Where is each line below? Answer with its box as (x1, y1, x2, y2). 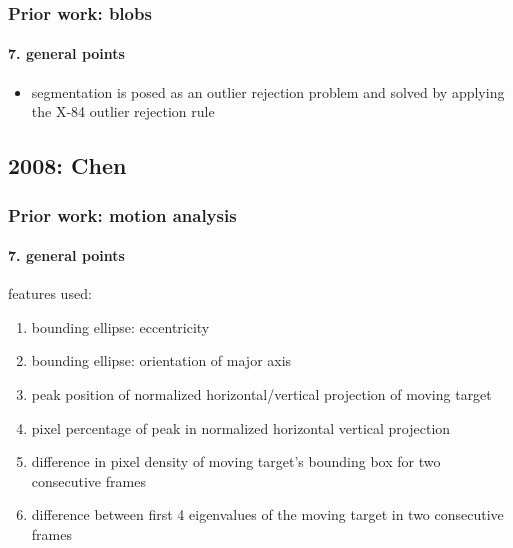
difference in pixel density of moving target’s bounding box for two (31, 451, 441, 472)
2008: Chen (8, 150, 127, 181)
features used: (8, 283, 92, 304)
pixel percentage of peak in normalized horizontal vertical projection (31, 417, 451, 438)
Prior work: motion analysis (8, 202, 237, 227)
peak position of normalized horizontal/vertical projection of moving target (31, 384, 492, 405)
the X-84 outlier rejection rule (31, 101, 215, 122)
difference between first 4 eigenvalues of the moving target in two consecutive (31, 504, 504, 525)
